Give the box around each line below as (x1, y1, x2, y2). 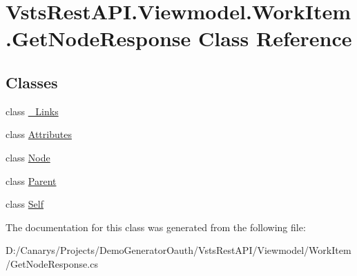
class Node (6, 150, 50, 164)
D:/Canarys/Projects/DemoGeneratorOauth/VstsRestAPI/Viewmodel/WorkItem (6, 243, 351, 257)
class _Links (6, 103, 59, 118)
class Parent (6, 173, 57, 188)
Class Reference (197, 24, 352, 52)
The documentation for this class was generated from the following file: (6, 219, 306, 234)
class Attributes (6, 127, 72, 141)
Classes (6, 71, 58, 92)
